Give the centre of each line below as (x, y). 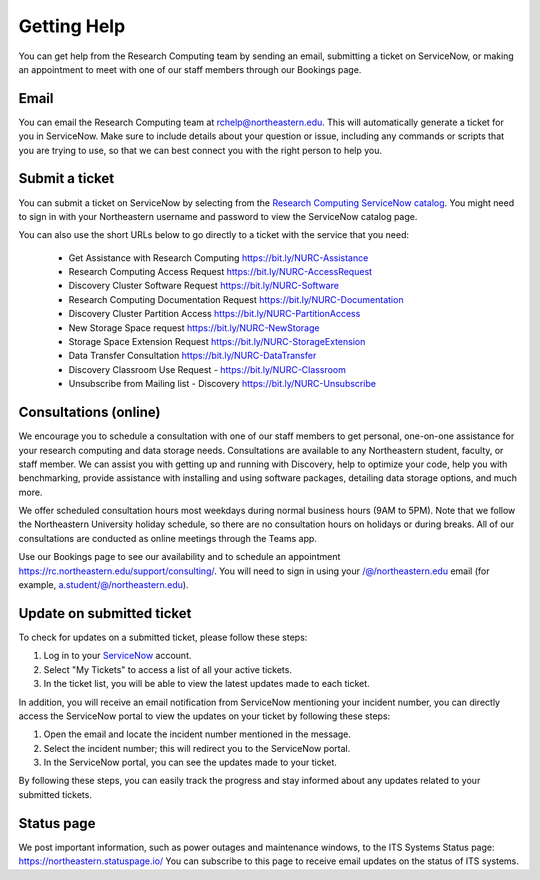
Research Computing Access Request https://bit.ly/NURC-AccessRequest (220, 272)
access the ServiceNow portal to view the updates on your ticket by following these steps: (204, 716)
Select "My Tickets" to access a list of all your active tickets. (167, 669)
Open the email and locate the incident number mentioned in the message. (197, 734)
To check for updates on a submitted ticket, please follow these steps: (163, 637)
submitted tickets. (55, 794)
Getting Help (72, 26)
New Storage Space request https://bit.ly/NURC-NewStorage (194, 327)
